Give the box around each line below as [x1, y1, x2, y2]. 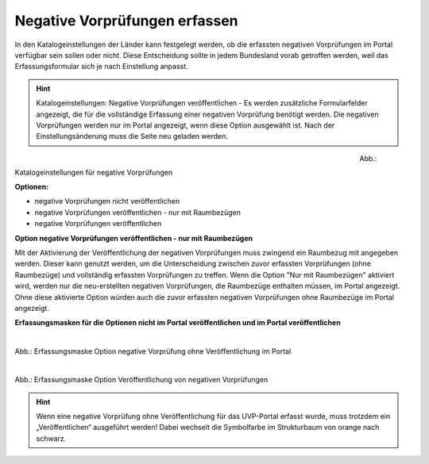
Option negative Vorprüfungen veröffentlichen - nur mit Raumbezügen [14, 233, 253, 243]
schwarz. [36, 433, 67, 443]
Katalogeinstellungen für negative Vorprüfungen [14, 167, 173, 177]
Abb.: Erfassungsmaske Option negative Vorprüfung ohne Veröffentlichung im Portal [14, 346, 292, 356]
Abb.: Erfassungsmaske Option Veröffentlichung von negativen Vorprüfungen [14, 375, 269, 385]
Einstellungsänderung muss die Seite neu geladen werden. [36, 132, 229, 141]
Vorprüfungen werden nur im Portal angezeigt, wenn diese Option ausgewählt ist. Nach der [36, 120, 335, 130]
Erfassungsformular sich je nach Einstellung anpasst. [14, 62, 188, 71]
